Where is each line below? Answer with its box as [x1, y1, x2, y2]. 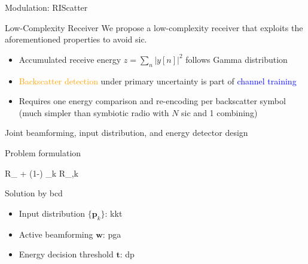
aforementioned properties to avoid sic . [5, 33, 147, 45]
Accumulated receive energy [19, 53, 121, 65]
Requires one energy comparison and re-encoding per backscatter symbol [19, 95, 286, 107]
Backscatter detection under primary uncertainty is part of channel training [19, 74, 297, 87]
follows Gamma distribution [185, 53, 288, 65]
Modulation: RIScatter [5, 1, 88, 13]
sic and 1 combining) [181, 106, 258, 119]
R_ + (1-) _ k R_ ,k [5, 166, 78, 179]
